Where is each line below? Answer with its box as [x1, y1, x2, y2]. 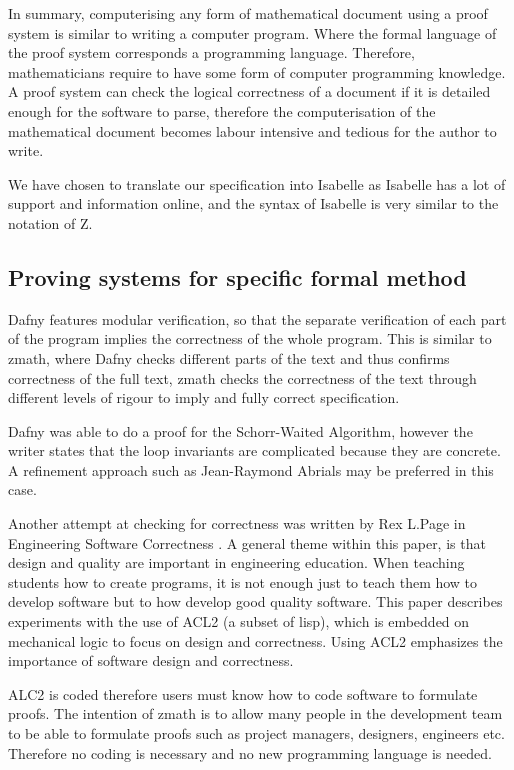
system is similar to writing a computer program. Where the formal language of [8, 22, 497, 43]
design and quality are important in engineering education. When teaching [8, 552, 465, 573]
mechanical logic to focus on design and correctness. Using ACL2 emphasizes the [8, 630, 503, 651]
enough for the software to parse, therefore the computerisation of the [8, 100, 436, 121]
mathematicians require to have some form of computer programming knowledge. [8, 61, 506, 82]
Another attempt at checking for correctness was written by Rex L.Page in [8, 513, 466, 534]
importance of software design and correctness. [8, 650, 294, 671]
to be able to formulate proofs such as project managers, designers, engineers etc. [8, 723, 505, 744]
